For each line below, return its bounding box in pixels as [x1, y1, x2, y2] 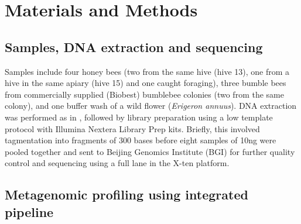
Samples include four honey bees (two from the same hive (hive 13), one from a [5, 65, 290, 77]
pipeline [5, 202, 54, 220]
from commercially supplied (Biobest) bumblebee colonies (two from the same [5, 88, 284, 100]
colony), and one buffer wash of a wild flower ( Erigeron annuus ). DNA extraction [5, 99, 297, 112]
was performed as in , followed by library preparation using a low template [5, 111, 273, 123]
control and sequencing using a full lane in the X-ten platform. [5, 157, 230, 169]
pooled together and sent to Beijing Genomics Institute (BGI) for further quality [5, 145, 295, 157]
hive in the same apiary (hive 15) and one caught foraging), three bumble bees [5, 77, 286, 89]
